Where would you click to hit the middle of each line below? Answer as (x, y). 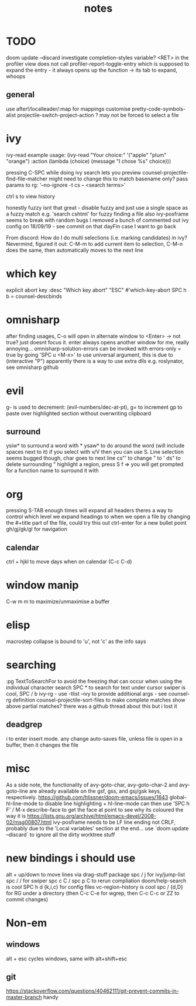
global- (178, 797)
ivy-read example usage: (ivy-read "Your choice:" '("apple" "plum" (86, 155)
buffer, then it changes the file (42, 745)
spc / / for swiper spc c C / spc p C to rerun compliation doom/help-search (96, 881)
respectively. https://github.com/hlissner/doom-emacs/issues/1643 (87, 797)
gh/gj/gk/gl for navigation (37, 529)
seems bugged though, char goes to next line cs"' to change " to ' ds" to (94, 458)
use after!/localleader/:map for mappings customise (68, 109)
